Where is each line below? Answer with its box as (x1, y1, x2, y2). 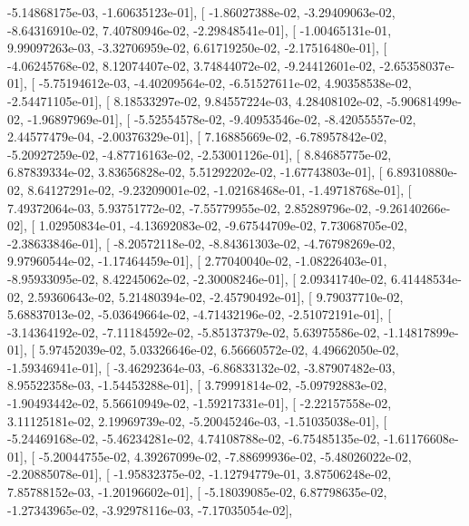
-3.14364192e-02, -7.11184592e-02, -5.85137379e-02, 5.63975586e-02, (7, 322, 380, 341)
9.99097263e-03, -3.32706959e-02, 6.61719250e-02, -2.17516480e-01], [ (7, 38, 387, 57)
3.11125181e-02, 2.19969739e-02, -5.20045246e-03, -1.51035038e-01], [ (7, 411, 387, 430)
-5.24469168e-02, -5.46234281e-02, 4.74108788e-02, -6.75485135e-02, (7, 429, 380, 448)
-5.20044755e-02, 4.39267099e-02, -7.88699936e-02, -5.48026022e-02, (38, 446, 412, 465)
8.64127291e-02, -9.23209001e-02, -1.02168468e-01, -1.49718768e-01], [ (27, 180, 412, 199)
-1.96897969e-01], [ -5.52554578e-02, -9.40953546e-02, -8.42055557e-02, (27, 109, 416, 128)
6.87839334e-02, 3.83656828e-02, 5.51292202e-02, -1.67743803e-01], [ (7, 162, 383, 181)
